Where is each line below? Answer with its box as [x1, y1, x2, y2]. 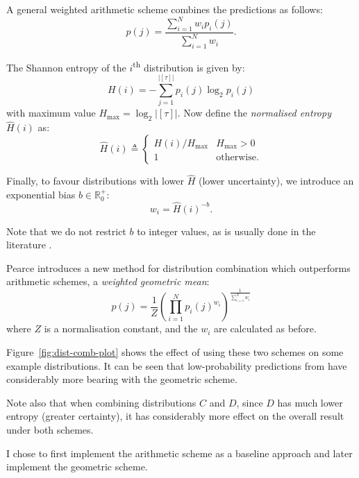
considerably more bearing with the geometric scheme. [6, 372, 237, 386]
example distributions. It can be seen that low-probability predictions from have [6, 358, 347, 373]
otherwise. [216, 153, 259, 163]
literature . [6, 237, 52, 252]
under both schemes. [6, 422, 94, 436]
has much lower [277, 395, 343, 409]
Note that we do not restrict [6, 223, 126, 238]
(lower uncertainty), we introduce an [198, 173, 354, 188]
